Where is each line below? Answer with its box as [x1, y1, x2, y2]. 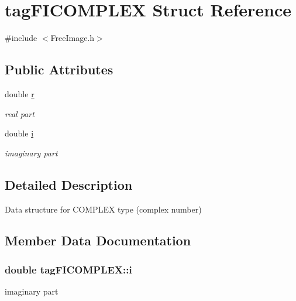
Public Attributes [5, 60, 113, 78]
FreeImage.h [50, 32, 95, 44]
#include [5, 32, 37, 44]
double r [5, 87, 35, 100]
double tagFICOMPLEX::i [5, 262, 132, 276]
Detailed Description [5, 175, 133, 193]
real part [5, 107, 35, 119]
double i [5, 127, 34, 139]
